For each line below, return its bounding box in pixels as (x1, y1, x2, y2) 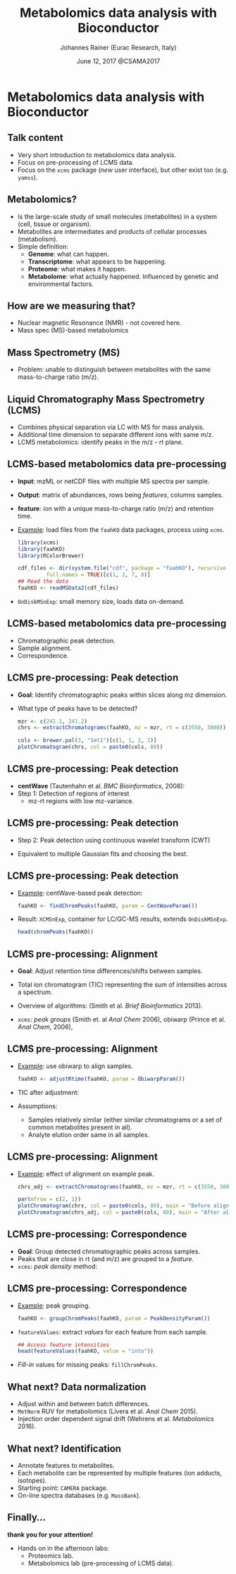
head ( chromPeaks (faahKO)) (17, 929, 94, 936)
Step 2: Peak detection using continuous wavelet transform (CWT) (17, 836, 211, 844)
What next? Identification (7, 1442, 122, 1454)
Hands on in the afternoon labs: (17, 1544, 109, 1552)
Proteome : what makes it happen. (27, 264, 127, 273)
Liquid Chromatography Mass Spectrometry (7, 393, 205, 405)
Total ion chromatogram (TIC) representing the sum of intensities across (17, 981, 228, 989)
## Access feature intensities (17, 1341, 110, 1349)
